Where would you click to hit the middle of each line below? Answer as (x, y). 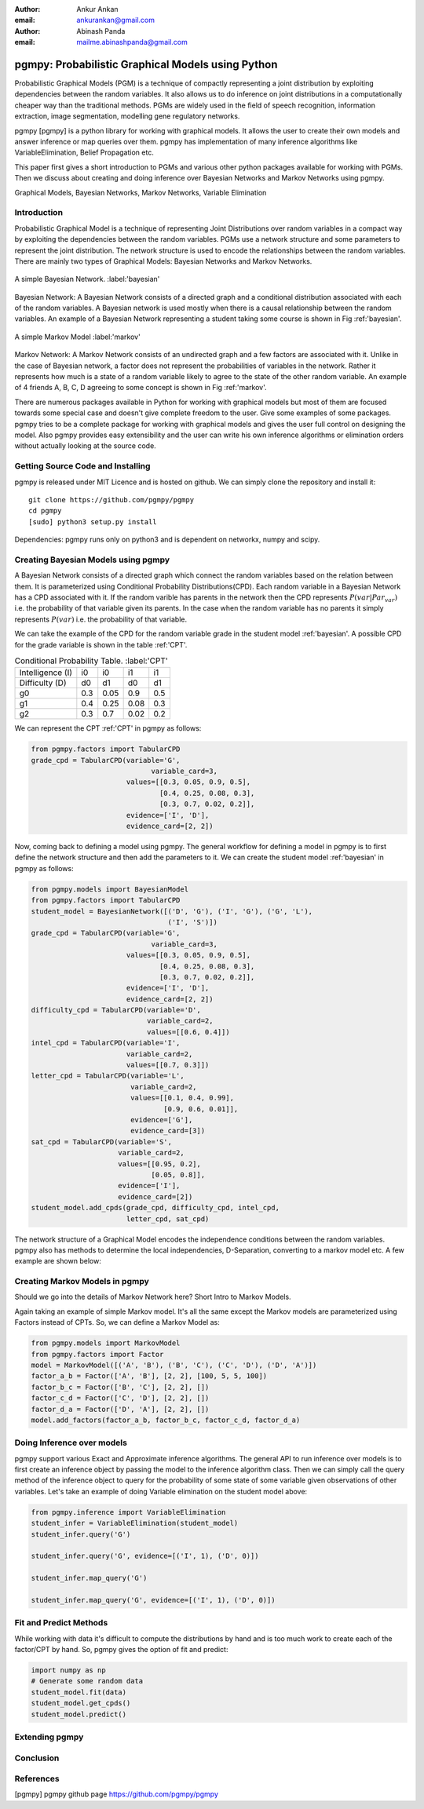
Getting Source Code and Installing (82, 466)
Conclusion (37, 1758)
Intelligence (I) (46, 673)
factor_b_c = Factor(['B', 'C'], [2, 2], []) (120, 1387)
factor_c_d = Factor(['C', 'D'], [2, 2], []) (120, 1398)
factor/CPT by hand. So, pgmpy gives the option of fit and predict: (121, 1650)
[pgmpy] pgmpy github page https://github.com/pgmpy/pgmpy (117, 1794)
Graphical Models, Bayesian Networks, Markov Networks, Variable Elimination (141, 192)
